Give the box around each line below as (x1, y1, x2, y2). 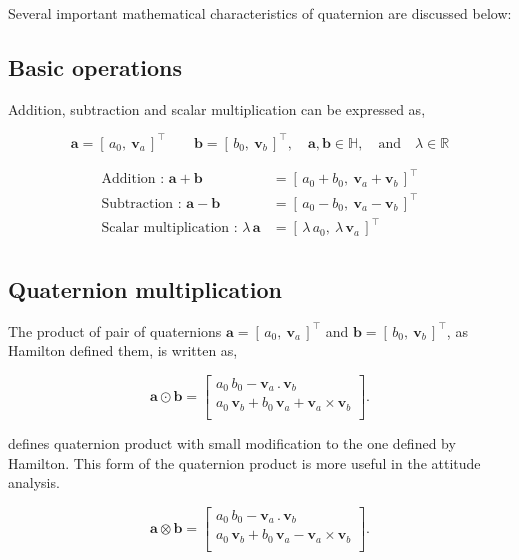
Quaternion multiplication (8, 273, 282, 304)
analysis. (8, 472, 60, 493)
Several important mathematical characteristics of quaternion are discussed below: (8, 3, 512, 23)
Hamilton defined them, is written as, (8, 340, 238, 361)
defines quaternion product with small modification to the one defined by (8, 432, 456, 453)
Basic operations (8, 51, 182, 82)
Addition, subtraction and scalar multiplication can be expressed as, (8, 98, 426, 119)
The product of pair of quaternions (8, 320, 222, 341)
